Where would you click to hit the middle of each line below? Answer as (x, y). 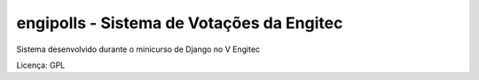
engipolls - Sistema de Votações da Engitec (180, 23)
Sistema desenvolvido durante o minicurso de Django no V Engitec (138, 49)
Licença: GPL (41, 65)
